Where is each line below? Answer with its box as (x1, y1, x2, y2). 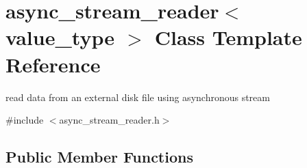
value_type (5, 23, 114, 51)
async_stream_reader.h (59, 113, 160, 127)
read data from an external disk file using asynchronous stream (5, 89, 270, 104)
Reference (5, 50, 101, 78)
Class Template (154, 23, 302, 51)
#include (5, 113, 44, 127)
